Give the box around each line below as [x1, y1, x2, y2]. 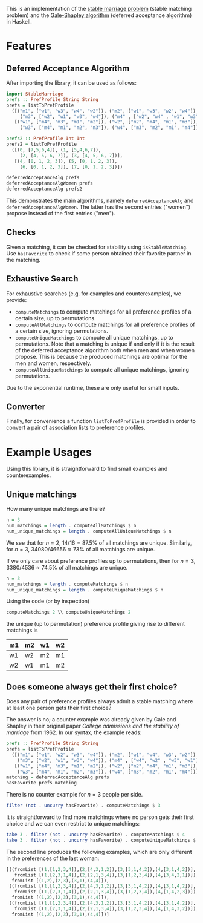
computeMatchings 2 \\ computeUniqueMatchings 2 [6, 609, 131, 616]
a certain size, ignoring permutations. [14, 327, 109, 335]
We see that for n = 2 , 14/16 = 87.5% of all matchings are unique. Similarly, [6, 539, 192, 547]
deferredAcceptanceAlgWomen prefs [6, 180, 94, 186]
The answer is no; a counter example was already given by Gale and [6, 716, 176, 723]
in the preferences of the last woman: [6, 855, 100, 862]
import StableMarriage [6, 91, 63, 97]
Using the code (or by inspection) [6, 597, 90, 605]
